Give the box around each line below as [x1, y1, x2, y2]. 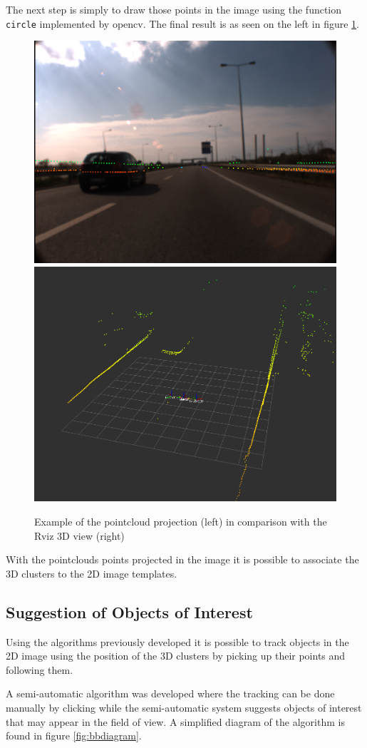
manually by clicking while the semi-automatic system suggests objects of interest [6, 700, 362, 714]
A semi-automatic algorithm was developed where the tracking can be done [6, 686, 335, 701]
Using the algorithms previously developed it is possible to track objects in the [6, 634, 349, 649]
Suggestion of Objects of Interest [6, 600, 253, 623]
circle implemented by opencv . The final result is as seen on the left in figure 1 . [6, 16, 360, 31]
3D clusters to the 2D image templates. [6, 565, 177, 580]
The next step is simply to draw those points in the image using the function [6, 2, 342, 16]
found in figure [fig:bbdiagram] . [6, 728, 142, 743]
